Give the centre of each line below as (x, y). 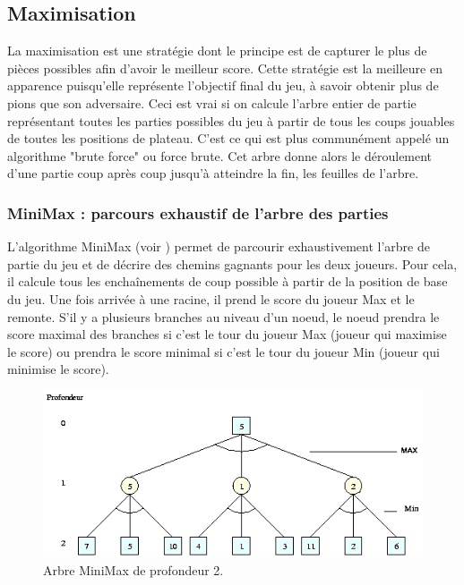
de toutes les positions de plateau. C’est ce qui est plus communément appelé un (228, 138)
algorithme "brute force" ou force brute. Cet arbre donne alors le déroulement (220, 155)
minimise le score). (58, 369)
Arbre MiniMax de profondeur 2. (133, 570)
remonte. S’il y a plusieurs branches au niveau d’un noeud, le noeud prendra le (223, 316)
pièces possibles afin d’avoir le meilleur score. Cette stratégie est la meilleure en (225, 68)
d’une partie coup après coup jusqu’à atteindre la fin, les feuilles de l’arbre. (213, 173)
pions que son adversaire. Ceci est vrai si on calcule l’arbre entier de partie (212, 102)
